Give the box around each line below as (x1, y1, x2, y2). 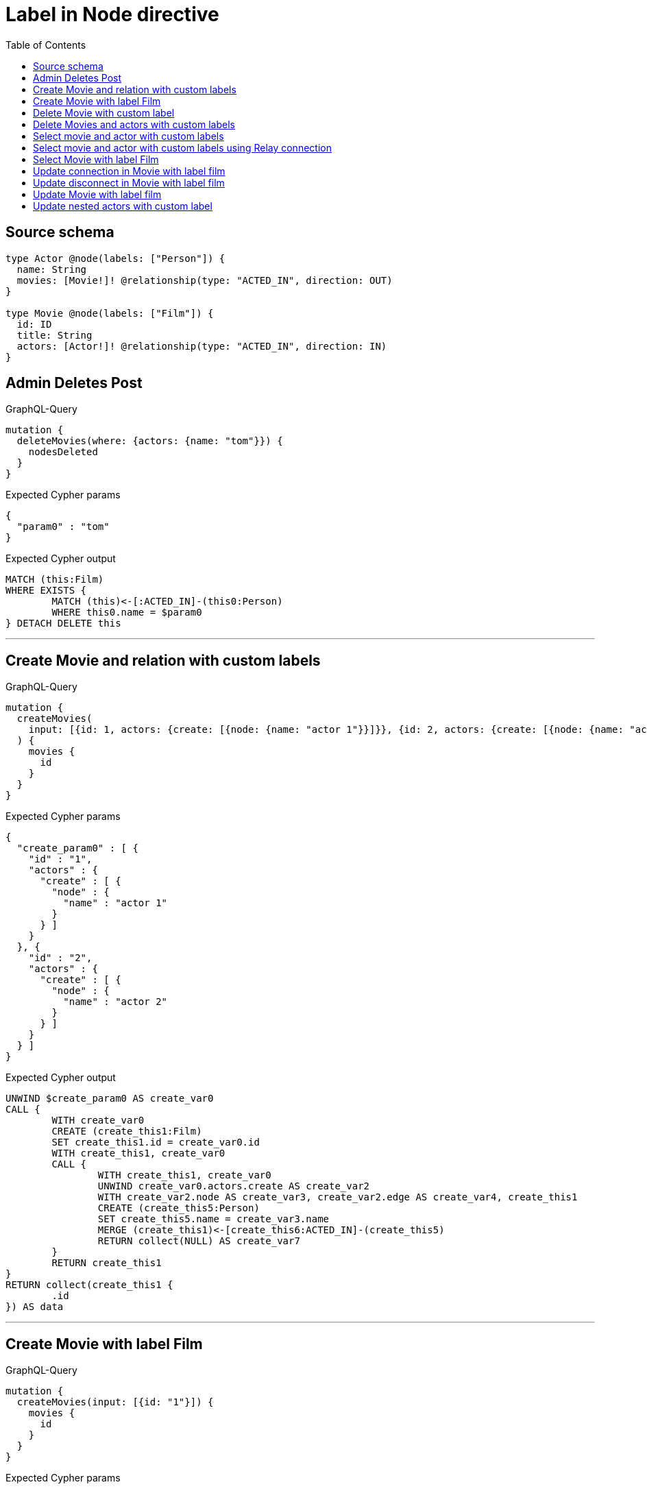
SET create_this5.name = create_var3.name (97, 1213, 330, 1225)
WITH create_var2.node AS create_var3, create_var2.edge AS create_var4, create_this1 (97, 1191, 578, 1203)
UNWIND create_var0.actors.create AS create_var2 (97, 1181, 370, 1192)
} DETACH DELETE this (5, 618, 121, 629)
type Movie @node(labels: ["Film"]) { (5, 307, 214, 319)
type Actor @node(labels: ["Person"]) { (5, 252, 225, 264)
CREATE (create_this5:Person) (97, 1202, 260, 1214)
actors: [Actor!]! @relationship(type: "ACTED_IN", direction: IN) (16, 340, 387, 352)
